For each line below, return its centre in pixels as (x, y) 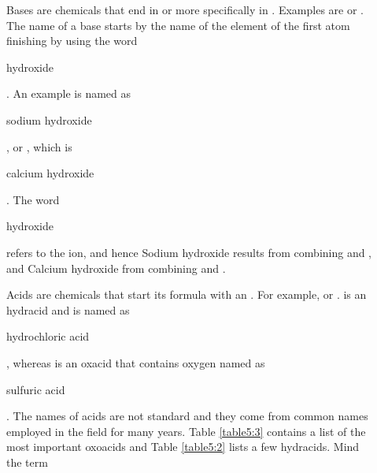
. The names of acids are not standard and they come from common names (187, 416)
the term (27, 462)
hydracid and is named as (68, 309)
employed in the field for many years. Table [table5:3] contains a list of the (186, 431)
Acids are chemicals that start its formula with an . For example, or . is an (187, 294)
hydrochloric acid (48, 336)
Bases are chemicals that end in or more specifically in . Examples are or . (185, 9)
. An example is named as (69, 93)
